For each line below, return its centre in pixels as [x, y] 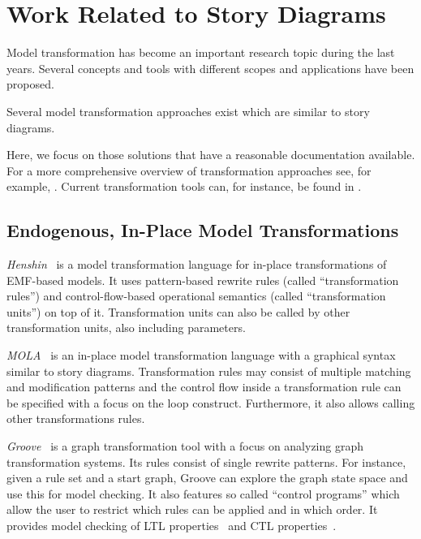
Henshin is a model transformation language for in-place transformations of [197, 264]
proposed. [30, 84]
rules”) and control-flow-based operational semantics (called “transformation [196, 296]
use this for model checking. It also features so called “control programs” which [203, 493]
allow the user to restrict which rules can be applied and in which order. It [192, 509]
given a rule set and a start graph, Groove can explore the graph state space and [207, 478]
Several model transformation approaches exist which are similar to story [188, 111]
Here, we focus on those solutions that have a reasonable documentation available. [211, 155]
